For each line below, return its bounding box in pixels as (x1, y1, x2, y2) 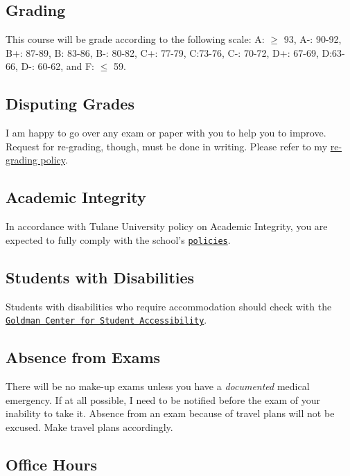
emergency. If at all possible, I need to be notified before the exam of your (6, 392, 321, 407)
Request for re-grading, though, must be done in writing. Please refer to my (6, 139, 328, 153)
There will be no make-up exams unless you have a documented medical (6, 379, 310, 394)
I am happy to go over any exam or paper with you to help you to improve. (6, 125, 326, 140)
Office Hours (6, 453, 97, 475)
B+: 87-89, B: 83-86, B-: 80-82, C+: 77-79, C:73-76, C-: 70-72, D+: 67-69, (6, 45, 319, 60)
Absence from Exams (6, 346, 161, 368)
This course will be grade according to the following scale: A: (6, 32, 265, 46)
